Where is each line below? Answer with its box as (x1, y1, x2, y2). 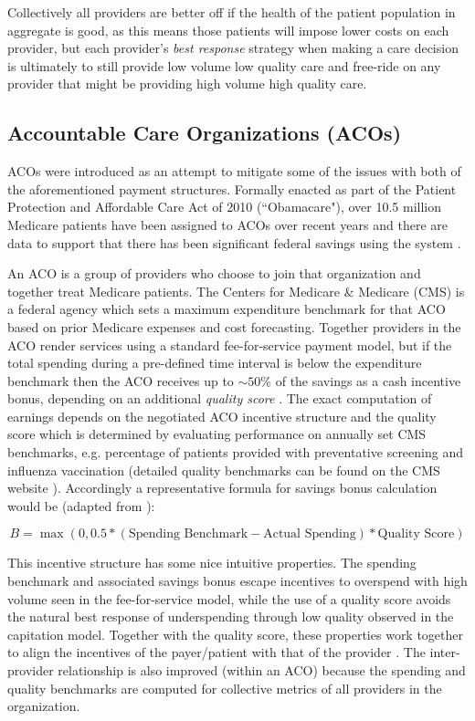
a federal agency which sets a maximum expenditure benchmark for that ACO (7, 299, 446, 319)
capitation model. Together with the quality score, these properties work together (7, 624, 464, 643)
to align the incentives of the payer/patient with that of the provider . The (7, 643, 426, 662)
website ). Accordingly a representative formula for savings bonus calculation (7, 478, 438, 497)
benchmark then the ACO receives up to (7, 371, 234, 390)
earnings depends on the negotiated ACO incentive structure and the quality (7, 406, 437, 425)
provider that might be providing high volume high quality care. (7, 74, 367, 93)
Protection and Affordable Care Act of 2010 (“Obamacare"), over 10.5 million (7, 197, 442, 216)
